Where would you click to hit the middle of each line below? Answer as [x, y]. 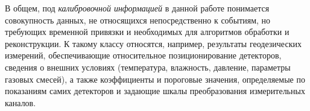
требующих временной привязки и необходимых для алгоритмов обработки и [147, 32]
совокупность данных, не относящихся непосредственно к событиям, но [138, 20]
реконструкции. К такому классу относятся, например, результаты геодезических [153, 43]
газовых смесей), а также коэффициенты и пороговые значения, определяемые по [155, 79]
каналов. [21, 102]
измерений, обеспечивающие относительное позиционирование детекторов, [143, 55]
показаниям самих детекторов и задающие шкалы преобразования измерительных [155, 91]
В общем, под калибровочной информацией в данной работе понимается [137, 8]
